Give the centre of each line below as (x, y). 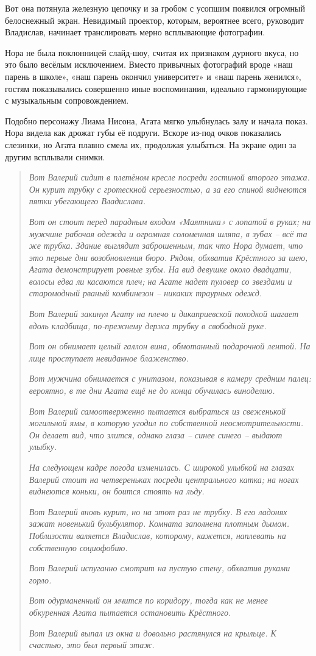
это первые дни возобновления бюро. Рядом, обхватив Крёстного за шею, (168, 257)
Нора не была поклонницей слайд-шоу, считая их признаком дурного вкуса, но (152, 52)
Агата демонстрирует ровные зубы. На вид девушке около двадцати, (160, 269)
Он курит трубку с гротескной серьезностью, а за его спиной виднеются (168, 189)
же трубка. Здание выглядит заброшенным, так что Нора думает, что (166, 245)
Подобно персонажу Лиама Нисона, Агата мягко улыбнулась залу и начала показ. (156, 120)
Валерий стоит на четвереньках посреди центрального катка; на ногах (164, 479)
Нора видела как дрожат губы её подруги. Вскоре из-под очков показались (143, 133)
